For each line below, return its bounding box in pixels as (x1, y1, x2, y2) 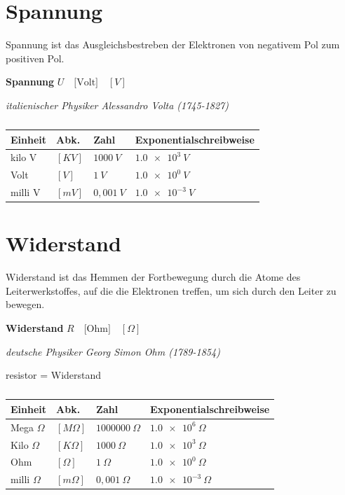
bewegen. (6, 297, 45, 312)
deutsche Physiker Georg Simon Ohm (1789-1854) (6, 344, 220, 358)
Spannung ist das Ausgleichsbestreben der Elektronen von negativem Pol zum (6, 37, 340, 52)
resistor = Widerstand (6, 368, 102, 382)
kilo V (11, 150, 37, 165)
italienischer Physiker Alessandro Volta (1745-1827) (6, 97, 229, 112)
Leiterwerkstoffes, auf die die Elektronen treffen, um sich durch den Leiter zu (6, 283, 337, 298)
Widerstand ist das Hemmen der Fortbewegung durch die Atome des (6, 270, 301, 284)
